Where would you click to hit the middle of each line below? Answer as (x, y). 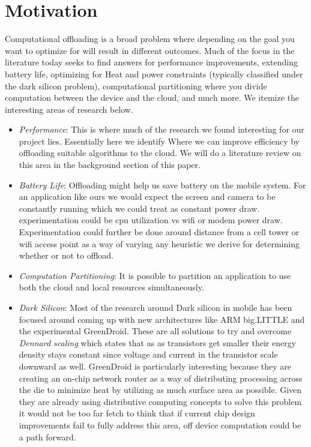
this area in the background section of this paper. (110, 165)
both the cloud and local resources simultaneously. (111, 287)
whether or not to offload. (66, 255)
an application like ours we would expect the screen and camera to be (147, 196)
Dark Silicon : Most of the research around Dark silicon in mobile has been (155, 307)
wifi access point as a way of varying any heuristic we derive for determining (159, 243)
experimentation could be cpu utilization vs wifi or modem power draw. (151, 220)
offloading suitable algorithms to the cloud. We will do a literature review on (160, 153)
